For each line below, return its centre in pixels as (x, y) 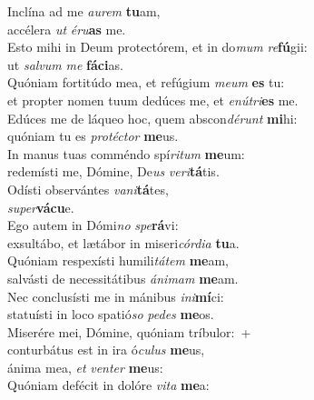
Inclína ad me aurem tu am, (84, 11)
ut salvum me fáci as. (65, 64)
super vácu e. (41, 207)
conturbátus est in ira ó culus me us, (106, 350)
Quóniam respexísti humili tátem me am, (118, 260)
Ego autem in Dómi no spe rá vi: (93, 225)
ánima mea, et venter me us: (85, 367)
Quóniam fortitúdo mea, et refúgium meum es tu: (146, 82)
